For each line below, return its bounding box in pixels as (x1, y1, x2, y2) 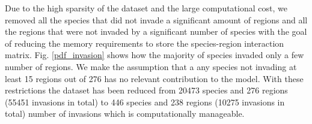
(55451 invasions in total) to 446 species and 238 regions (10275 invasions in (5, 95, 285, 108)
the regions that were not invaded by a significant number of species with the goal (5, 25, 307, 38)
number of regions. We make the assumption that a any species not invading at (5, 60, 297, 72)
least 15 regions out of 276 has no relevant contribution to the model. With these (5, 72, 304, 84)
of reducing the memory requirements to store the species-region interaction (5, 37, 284, 49)
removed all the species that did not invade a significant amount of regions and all (5, 13, 308, 26)
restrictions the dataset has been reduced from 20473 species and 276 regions (5, 84, 288, 96)
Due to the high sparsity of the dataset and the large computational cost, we (5, 2, 287, 14)
